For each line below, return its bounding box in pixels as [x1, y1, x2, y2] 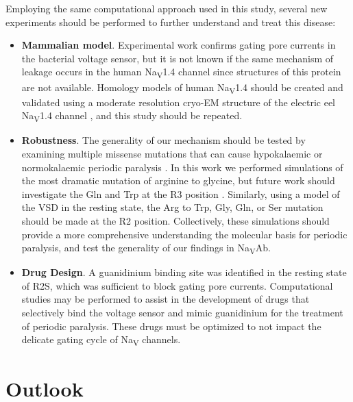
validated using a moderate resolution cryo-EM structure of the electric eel [21, 95, 335, 109]
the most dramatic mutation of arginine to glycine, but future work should [21, 173, 335, 188]
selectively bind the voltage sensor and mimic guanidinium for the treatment [21, 305, 343, 319]
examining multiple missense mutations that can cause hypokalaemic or [21, 146, 323, 160]
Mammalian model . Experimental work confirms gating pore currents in [21, 38, 336, 52]
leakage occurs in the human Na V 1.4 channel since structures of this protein [21, 64, 341, 81]
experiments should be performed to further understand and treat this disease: [5, 14, 336, 29]
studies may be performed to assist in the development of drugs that [21, 292, 310, 306]
